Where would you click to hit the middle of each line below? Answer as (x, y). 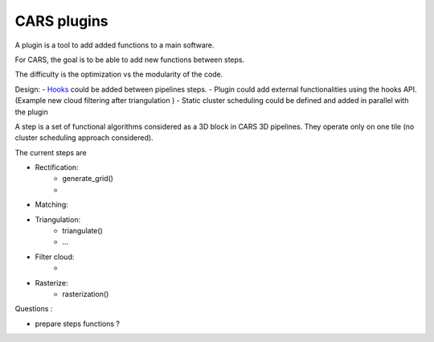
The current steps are (51, 152)
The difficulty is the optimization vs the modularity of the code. (119, 74)
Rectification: (57, 167)
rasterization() (86, 294)
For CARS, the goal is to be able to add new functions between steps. (130, 60)
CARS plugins (61, 21)
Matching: (51, 204)
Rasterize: (51, 282)
